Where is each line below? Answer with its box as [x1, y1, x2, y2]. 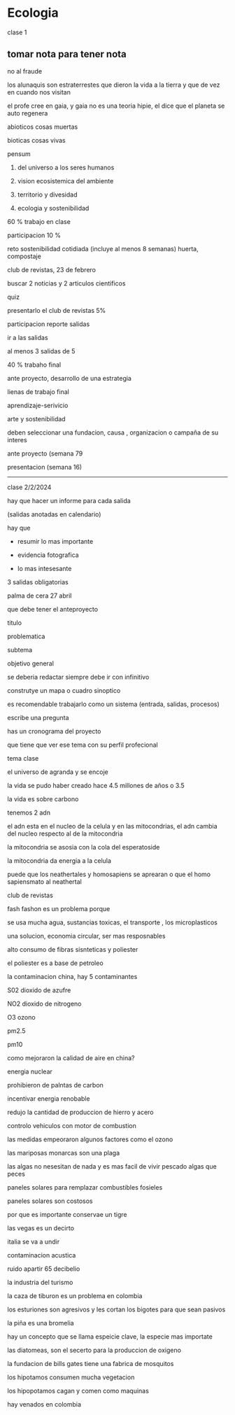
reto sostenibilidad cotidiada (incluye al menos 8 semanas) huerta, [7, 244, 199, 253]
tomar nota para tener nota [7, 48, 127, 60]
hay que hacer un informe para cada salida [7, 496, 131, 505]
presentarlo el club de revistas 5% [7, 306, 106, 314]
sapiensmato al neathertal [7, 877, 82, 886]
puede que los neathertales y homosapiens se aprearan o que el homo [7, 870, 211, 878]
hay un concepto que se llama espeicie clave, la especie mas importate [7, 1332, 213, 1341]
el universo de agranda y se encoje [7, 768, 108, 776]
